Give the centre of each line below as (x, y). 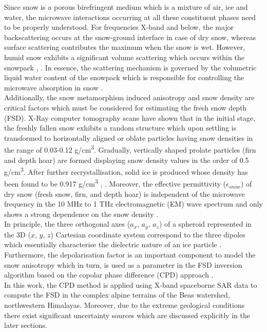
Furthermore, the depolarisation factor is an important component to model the (130, 255)
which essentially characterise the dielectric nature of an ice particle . (113, 244)
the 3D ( (17, 234)
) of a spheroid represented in (205, 224)
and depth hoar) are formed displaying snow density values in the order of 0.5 (127, 160)
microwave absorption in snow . (54, 87)
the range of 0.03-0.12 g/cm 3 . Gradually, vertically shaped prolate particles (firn (130, 149)
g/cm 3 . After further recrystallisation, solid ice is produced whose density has (126, 171)
